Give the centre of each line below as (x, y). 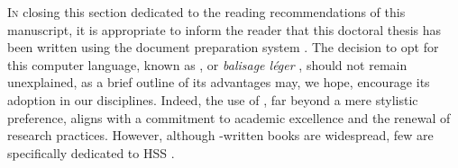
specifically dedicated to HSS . (91, 152)
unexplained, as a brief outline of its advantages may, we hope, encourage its (219, 82)
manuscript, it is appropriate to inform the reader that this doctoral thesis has (224, 29)
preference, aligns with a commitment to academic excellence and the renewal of (229, 117)
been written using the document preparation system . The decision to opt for (223, 47)
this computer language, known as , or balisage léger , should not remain (207, 64)
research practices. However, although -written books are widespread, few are (220, 135)
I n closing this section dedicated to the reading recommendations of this (206, 12)
